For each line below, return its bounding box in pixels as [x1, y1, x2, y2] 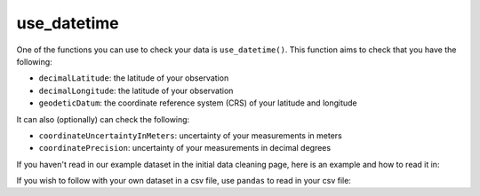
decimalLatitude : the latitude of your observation [38, 73, 229, 83]
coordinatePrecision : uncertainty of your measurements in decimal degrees [38, 143, 332, 153]
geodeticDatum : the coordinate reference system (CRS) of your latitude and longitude [38, 98, 357, 108]
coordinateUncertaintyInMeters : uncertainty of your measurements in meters [38, 129, 342, 141]
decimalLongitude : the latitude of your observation [38, 85, 234, 96]
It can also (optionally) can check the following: [16, 114, 190, 124]
